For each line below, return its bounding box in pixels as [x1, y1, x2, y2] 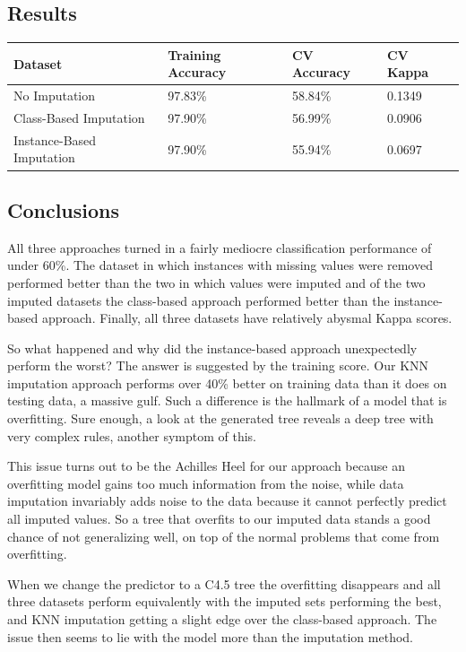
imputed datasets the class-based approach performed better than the [7, 291, 390, 309]
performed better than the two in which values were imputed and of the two [7, 273, 426, 291]
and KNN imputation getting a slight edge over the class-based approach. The [7, 610, 437, 628]
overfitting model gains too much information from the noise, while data [7, 474, 404, 492]
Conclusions [7, 196, 120, 223]
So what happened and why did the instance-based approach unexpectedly [7, 338, 418, 357]
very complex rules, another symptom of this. [7, 426, 257, 445]
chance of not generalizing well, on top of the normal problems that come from [7, 526, 440, 545]
